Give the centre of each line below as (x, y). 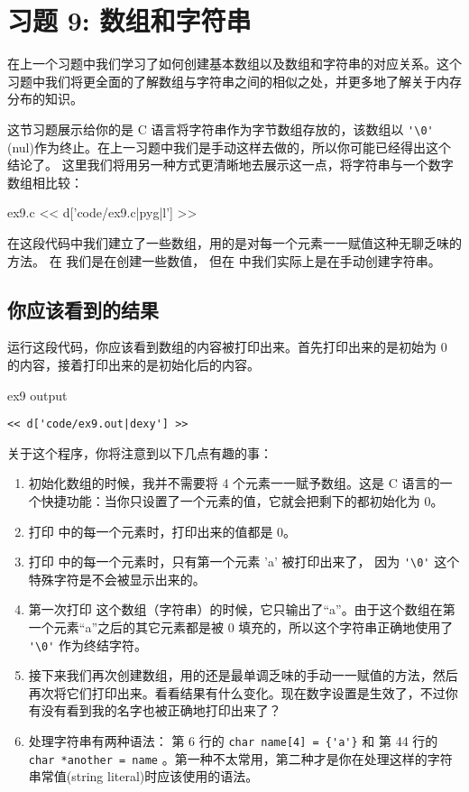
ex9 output (37, 395)
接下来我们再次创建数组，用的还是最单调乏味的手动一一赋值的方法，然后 (243, 675)
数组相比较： (45, 182)
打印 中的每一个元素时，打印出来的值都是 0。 (162, 531)
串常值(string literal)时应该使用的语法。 (143, 776)
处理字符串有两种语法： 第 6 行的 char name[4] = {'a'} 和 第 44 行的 (233, 741)
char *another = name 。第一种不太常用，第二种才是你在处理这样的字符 (240, 758)
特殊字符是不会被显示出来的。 (117, 579)
